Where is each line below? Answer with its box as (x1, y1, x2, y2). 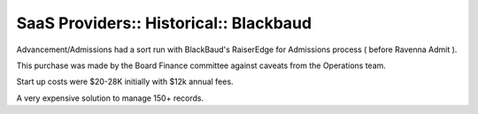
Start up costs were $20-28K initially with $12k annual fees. (16, 76, 234, 87)
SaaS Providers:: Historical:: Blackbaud (16, 13, 312, 33)
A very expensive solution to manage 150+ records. (16, 93, 204, 103)
